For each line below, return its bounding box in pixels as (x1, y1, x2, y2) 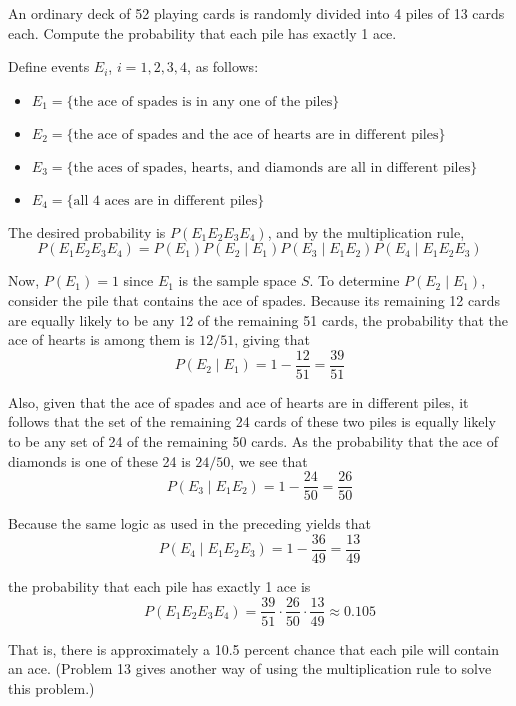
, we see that (230, 450, 308, 471)
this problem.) (8, 677, 95, 698)
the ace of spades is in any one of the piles (73, 94, 333, 109)
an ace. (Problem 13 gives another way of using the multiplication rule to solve (8, 658, 492, 679)
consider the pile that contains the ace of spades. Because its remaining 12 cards (8, 289, 500, 310)
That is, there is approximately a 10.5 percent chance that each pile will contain (8, 638, 500, 659)
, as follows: (187, 56, 259, 77)
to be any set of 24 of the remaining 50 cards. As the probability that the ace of (8, 431, 498, 451)
